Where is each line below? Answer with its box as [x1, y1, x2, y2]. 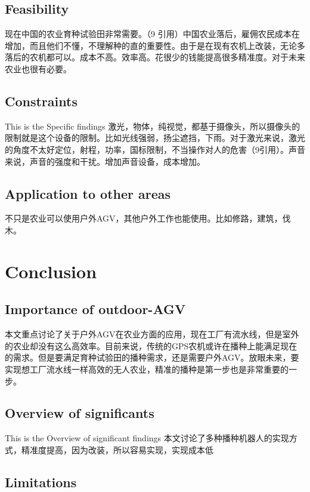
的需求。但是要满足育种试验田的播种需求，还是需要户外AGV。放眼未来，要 [5, 351, 299, 364]
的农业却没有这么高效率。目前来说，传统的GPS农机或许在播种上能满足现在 [5, 339, 297, 352]
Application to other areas [5, 184, 171, 202]
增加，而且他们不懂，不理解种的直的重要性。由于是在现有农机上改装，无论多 [5, 39, 305, 51]
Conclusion [5, 259, 97, 283]
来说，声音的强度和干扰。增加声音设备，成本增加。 [5, 155, 205, 167]
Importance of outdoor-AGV [5, 300, 186, 318]
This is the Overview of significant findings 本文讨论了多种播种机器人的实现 [5, 432, 289, 444]
